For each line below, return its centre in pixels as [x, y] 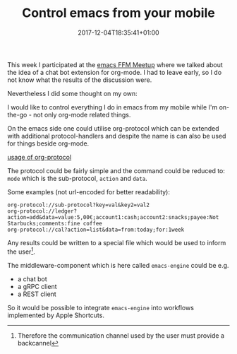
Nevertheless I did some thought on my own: [72, 93]
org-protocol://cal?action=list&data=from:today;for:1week [96, 230]
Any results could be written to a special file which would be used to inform [117, 242]
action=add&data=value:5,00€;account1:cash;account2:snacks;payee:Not [113, 217]
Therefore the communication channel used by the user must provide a [121, 335]
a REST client [37, 294]
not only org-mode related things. [82, 114]
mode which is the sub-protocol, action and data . [78, 178]
